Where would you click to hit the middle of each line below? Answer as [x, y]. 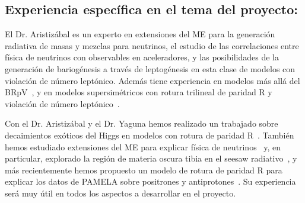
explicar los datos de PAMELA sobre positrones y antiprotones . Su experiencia [150, 181]
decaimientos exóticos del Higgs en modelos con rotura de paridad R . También [150, 135]
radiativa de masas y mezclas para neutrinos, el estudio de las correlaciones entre [152, 45]
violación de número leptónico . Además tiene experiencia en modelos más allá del [152, 80]
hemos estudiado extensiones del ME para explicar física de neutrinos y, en [143, 146]
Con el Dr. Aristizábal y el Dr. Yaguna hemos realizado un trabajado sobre [142, 123]
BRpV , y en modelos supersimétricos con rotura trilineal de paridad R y [139, 92]
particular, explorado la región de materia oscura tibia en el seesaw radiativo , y [151, 158]
